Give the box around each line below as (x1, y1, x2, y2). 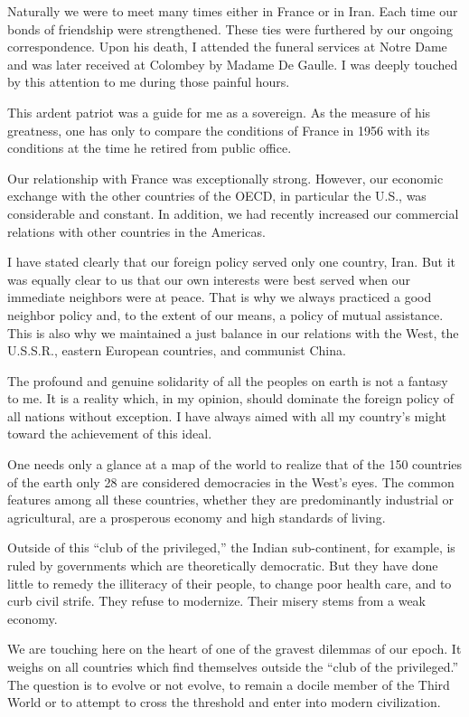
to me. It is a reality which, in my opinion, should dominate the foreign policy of (7, 389, 455, 408)
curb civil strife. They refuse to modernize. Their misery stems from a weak (7, 591, 426, 610)
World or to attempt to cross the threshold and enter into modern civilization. (7, 693, 441, 712)
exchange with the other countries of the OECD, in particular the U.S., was (7, 186, 427, 205)
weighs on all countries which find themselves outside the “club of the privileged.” (7, 657, 458, 675)
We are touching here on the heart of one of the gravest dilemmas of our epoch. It (7, 639, 462, 658)
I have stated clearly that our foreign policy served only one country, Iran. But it (7, 252, 456, 271)
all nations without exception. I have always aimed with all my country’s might (7, 406, 446, 425)
